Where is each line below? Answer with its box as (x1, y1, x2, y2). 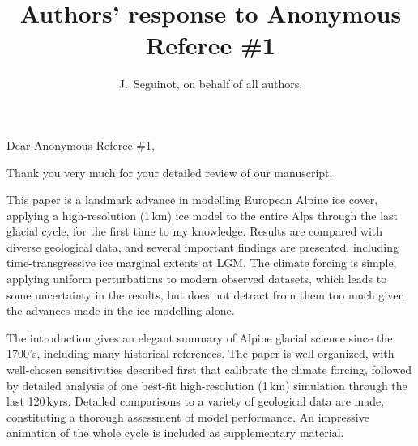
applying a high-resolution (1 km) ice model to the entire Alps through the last (6, 206, 398, 223)
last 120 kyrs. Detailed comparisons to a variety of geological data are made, (6, 393, 385, 410)
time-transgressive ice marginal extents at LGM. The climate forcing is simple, (6, 254, 397, 271)
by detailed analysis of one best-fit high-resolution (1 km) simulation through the (6, 376, 407, 393)
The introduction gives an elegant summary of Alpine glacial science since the (6, 329, 393, 346)
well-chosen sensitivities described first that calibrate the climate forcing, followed (6, 361, 412, 378)
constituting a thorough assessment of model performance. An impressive (6, 408, 369, 425)
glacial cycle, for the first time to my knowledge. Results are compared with (6, 223, 383, 240)
